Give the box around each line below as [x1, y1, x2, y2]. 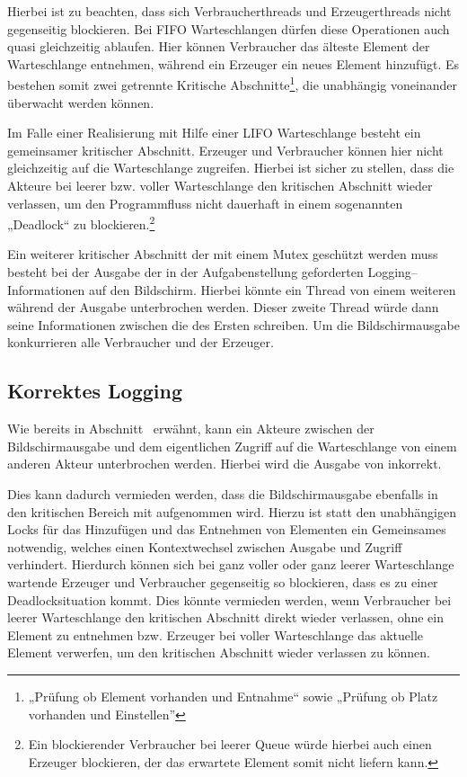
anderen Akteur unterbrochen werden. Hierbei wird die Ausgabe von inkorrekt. [7, 454, 442, 473]
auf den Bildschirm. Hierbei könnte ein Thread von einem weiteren [89, 280, 456, 299]
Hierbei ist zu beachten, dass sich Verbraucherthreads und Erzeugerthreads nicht [7, 2, 452, 20]
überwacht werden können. [7, 93, 154, 112]
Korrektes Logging [7, 377, 183, 405]
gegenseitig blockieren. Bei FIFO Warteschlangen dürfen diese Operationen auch [7, 19, 450, 38]
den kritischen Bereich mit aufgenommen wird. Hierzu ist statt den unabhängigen [7, 502, 456, 521]
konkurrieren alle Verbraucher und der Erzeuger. [7, 333, 274, 352]
